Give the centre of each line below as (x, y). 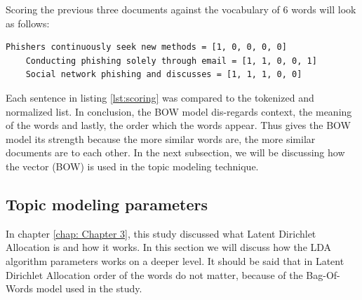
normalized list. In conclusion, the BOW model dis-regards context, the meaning (179, 111)
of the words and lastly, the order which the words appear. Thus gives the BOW (178, 125)
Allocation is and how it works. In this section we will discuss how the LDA (169, 247)
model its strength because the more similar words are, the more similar (161, 138)
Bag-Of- (323, 274)
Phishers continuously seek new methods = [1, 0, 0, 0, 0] (146, 47)
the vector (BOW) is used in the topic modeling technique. (132, 166)
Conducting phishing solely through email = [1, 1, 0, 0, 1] (171, 61)
